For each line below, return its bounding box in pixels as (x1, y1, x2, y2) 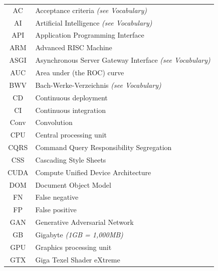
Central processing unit (35, 129, 107, 140)
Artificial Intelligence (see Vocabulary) (35, 17, 152, 28)
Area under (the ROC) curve (35, 67, 124, 77)
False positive (35, 204, 77, 215)
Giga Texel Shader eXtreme (35, 254, 120, 264)
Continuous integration (35, 104, 106, 115)
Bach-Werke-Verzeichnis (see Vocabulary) (35, 79, 161, 90)
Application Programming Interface (35, 30, 144, 40)
